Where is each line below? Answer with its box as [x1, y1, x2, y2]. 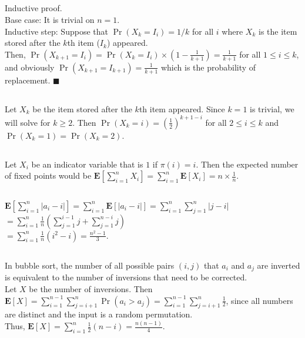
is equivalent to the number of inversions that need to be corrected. [5, 271, 247, 283]
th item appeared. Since [139, 102, 225, 115]
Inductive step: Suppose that [5, 25, 108, 37]
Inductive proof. [5, 2, 62, 14]
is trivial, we [250, 102, 294, 115]
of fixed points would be [5, 169, 92, 182]
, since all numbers [226, 294, 293, 306]
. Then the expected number [196, 158, 299, 170]
